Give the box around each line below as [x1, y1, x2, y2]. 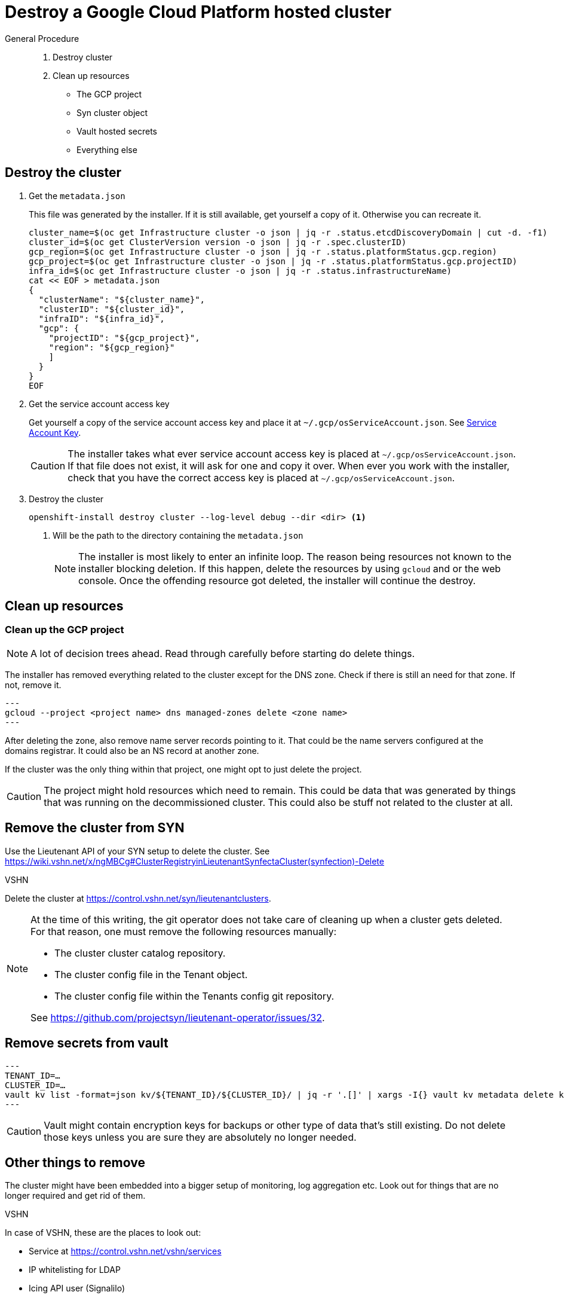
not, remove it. [5, 679, 62, 690]
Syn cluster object [76, 107, 148, 118]
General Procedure [5, 33, 79, 44]
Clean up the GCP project [5, 624, 124, 636]
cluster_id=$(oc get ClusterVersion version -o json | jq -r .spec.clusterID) [29, 237, 407, 247]
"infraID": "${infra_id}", [38, 313, 165, 323]
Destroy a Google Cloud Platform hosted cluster [5, 2, 392, 22]
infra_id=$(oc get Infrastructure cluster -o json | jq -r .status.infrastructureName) [29, 265, 452, 276]
